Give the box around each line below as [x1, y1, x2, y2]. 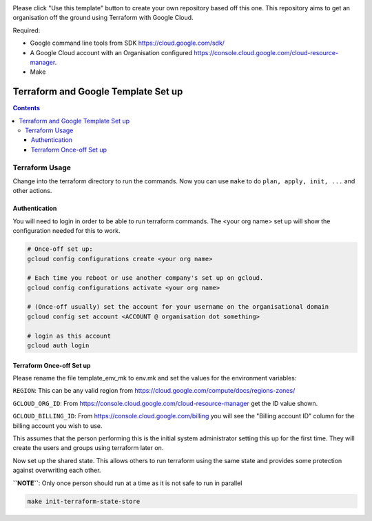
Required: [12, 26, 41, 34]
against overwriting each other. [12, 466, 101, 475]
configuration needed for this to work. [12, 227, 121, 235]
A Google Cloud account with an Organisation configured [30, 48, 193, 57]
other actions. [12, 187, 52, 195]
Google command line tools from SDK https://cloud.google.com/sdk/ [30, 39, 225, 48]
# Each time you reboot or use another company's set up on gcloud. [27, 274, 264, 282]
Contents [12, 104, 41, 112]
